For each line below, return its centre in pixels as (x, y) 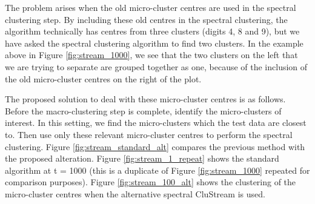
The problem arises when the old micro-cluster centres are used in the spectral (151, 7)
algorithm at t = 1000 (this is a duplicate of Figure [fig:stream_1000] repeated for (157, 170)
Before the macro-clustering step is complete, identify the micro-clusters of (143, 110)
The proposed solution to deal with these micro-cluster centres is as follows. (145, 99)
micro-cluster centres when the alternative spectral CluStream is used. (135, 193)
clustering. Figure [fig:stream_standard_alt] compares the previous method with (155, 146)
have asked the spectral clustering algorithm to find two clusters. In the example (154, 43)
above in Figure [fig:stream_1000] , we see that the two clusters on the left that (151, 55)
